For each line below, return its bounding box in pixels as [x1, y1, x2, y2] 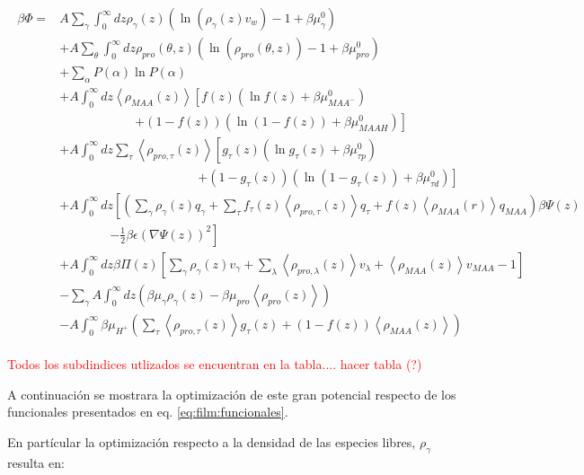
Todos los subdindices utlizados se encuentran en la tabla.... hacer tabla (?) [7, 355, 422, 373]
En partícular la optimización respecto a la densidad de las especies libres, [7, 432, 416, 451]
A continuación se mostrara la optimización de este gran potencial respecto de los [7, 384, 456, 403]
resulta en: [7, 453, 65, 471]
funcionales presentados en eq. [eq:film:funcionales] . [7, 402, 288, 421]
